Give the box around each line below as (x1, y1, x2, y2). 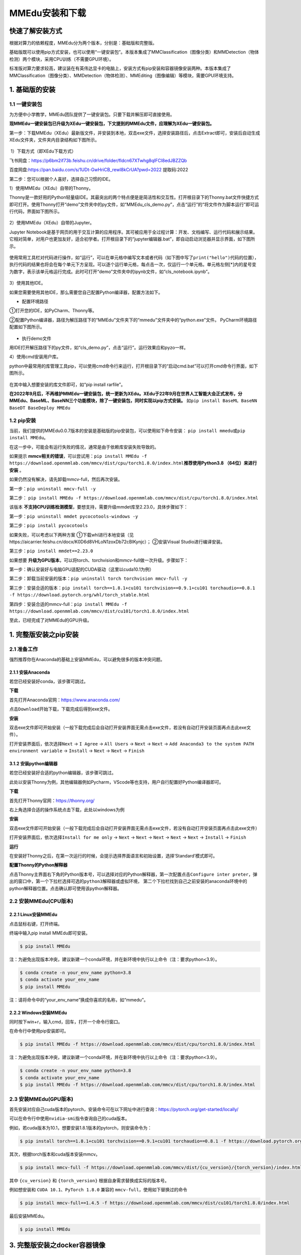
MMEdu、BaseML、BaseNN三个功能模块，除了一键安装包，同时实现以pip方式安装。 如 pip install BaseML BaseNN (9, 398, 257, 404)
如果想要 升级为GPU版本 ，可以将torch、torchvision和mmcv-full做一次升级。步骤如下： (9, 557, 189, 563)
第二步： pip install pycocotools (9, 523, 88, 529)
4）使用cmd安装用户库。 (9, 354, 61, 360)
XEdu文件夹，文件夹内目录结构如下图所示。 (9, 137, 100, 143)
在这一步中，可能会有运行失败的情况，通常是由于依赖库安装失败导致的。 (9, 444, 159, 450)
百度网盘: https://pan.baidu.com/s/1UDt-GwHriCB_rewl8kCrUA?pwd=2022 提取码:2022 (9, 167, 188, 173)
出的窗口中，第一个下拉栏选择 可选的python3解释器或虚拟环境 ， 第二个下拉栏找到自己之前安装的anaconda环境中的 (9, 878, 248, 885)
